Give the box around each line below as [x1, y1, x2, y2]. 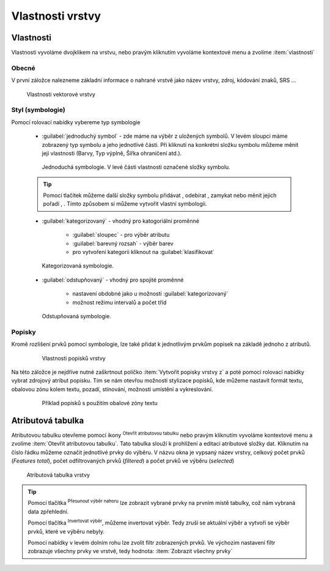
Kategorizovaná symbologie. [42, 262, 114, 269]
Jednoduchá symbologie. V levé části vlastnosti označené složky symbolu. [42, 163, 230, 171]
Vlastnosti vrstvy [11, 9, 101, 23]
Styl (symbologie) [11, 106, 65, 114]
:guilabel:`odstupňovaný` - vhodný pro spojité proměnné [42, 276, 184, 283]
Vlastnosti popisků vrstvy [42, 354, 106, 362]
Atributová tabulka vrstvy [26, 471, 90, 479]
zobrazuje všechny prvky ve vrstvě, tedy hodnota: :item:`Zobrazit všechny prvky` [28, 548, 233, 555]
